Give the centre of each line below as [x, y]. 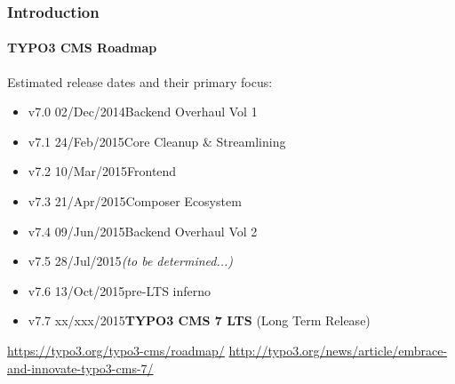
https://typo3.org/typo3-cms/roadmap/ [116, 350]
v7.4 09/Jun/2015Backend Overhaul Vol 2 [143, 231]
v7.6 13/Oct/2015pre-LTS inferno [120, 290]
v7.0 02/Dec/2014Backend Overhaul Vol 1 [143, 112]
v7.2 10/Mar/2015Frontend [102, 171]
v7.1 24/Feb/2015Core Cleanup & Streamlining [157, 141]
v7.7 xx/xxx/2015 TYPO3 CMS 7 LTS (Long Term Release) [199, 320]
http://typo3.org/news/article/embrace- [338, 350]
